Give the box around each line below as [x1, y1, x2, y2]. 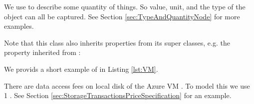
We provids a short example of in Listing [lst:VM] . [4, 63, 158, 74]
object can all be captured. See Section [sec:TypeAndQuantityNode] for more [4, 11, 240, 21]
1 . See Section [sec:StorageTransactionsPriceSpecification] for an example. [4, 90, 232, 101]
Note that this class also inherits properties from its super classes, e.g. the [4, 37, 230, 48]
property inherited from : [4, 47, 81, 57]
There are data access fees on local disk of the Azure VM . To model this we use [4, 80, 250, 91]
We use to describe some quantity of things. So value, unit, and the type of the [4, 1, 246, 11]
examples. [4, 21, 34, 31]
